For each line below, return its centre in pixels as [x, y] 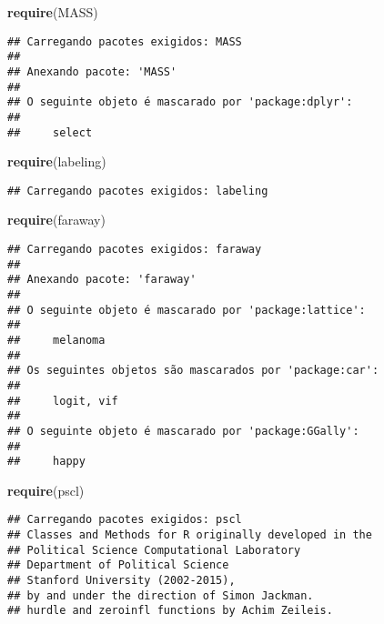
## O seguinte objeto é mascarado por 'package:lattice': [187, 310]
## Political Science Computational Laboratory [154, 550]
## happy [46, 462]
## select [50, 132]
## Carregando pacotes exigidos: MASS [125, 41]
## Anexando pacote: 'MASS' [92, 71]
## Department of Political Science [118, 565]
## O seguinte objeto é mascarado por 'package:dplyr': [180, 102]
